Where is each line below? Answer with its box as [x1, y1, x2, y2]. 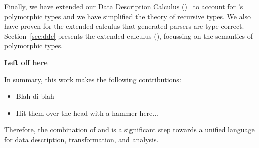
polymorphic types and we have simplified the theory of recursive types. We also [4, 11, 251, 21]
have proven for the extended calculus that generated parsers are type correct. [4, 21, 244, 31]
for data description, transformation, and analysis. [4, 134, 159, 144]
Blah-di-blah [16, 91, 54, 101]
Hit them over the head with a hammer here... [16, 107, 159, 118]
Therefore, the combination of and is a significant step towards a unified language [4, 124, 255, 135]
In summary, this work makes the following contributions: [4, 74, 181, 84]
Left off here [4, 57, 48, 67]
